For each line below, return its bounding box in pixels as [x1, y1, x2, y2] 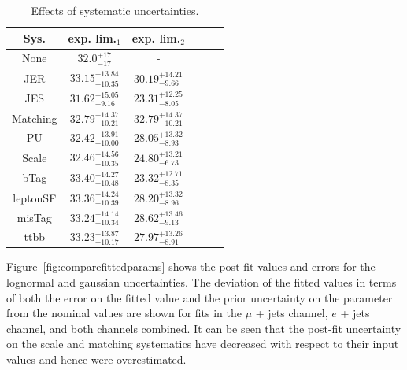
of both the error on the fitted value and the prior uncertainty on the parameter [6, 289, 393, 305]
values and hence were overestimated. [6, 351, 187, 367]
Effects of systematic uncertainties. [31, 2, 199, 18]
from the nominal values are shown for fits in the [6, 305, 242, 321]
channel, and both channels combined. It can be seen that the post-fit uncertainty [6, 320, 401, 336]
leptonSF [13, 189, 57, 205]
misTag [17, 209, 52, 225]
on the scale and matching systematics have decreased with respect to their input [6, 335, 399, 352]
